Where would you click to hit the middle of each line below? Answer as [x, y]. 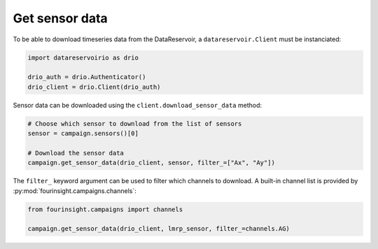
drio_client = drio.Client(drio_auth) [94, 87]
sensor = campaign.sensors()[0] [83, 134]
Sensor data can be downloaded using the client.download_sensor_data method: [138, 105]
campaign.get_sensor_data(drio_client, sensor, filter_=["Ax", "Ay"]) [152, 163]
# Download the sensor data [76, 153]
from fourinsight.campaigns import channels [105, 209]
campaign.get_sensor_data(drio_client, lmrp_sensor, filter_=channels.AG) [159, 229]
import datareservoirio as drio [83, 57]
